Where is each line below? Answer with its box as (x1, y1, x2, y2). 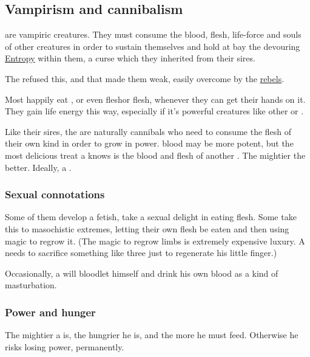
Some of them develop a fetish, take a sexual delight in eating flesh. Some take (5, 210, 297, 223)
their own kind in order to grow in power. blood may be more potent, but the (5, 137, 294, 150)
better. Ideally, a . (5, 161, 72, 173)
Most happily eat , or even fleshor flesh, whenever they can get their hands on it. (5, 92, 306, 105)
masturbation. (5, 279, 57, 291)
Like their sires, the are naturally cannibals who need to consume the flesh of (5, 125, 292, 137)
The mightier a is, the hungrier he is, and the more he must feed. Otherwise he (5, 328, 298, 341)
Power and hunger (5, 304, 96, 319)
